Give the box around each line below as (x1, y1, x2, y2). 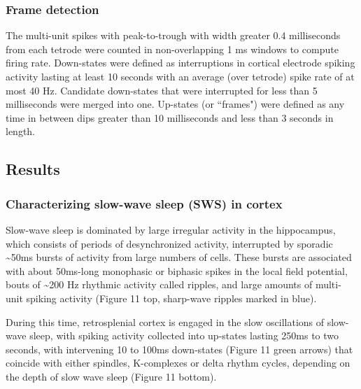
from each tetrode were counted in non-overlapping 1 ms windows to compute (6, 41, 339, 56)
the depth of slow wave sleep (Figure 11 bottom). (6, 369, 217, 383)
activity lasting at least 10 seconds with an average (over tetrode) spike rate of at (6, 69, 355, 83)
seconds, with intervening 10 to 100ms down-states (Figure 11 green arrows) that (6, 341, 353, 356)
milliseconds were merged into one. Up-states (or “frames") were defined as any (6, 97, 345, 111)
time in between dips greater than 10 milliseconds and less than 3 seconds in (6, 110, 334, 125)
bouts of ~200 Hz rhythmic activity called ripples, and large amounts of (6, 277, 313, 292)
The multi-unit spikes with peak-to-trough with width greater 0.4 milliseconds (6, 28, 341, 43)
